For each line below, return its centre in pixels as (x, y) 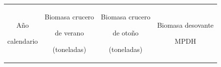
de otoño (126, 33)
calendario (23, 41)
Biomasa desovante (185, 25)
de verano (69, 33)
